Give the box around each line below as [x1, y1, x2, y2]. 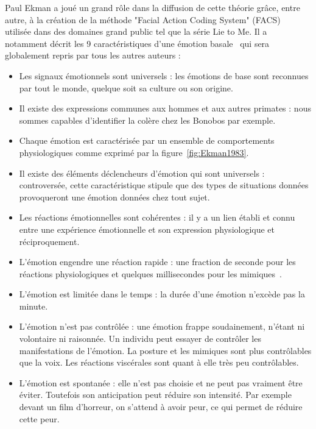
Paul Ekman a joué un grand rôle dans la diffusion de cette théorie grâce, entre [5, 1, 300, 13]
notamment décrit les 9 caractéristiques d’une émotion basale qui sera [5, 37, 270, 49]
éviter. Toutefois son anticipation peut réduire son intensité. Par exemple [19, 388, 292, 401]
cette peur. [19, 412, 60, 425]
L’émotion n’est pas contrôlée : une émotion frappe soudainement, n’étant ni [19, 320, 305, 333]
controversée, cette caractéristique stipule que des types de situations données [19, 179, 309, 191]
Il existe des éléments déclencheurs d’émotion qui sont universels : [19, 166, 265, 179]
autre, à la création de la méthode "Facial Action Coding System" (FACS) [5, 13, 281, 26]
